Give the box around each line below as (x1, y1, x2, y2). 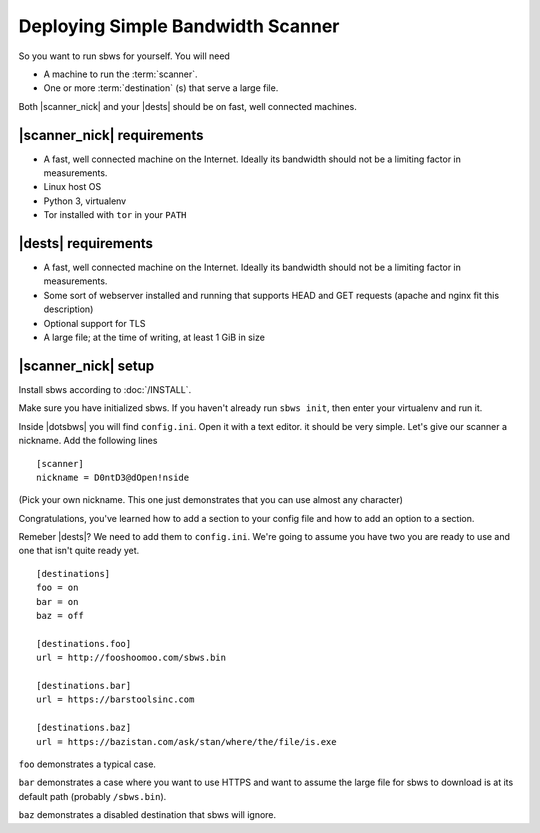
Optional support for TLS (43, 317, 146, 329)
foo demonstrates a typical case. (18, 758, 157, 770)
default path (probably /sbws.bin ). (18, 790, 167, 802)
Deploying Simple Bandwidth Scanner (18, 15, 340, 37)
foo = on (36, 582, 79, 594)
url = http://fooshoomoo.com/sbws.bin (36, 652, 227, 664)
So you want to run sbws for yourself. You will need (18, 50, 230, 62)
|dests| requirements (18, 235, 154, 252)
